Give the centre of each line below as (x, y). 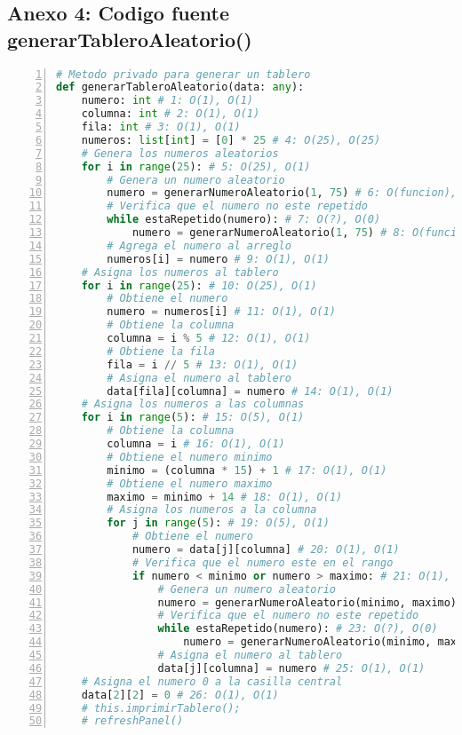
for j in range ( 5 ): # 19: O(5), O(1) (218, 523)
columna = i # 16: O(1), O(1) (196, 444)
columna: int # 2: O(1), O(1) (171, 114)
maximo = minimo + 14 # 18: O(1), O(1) (225, 497)
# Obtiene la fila (161, 351)
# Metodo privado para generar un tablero (183, 74)
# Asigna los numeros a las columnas (193, 404)
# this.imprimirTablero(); (161, 708)
